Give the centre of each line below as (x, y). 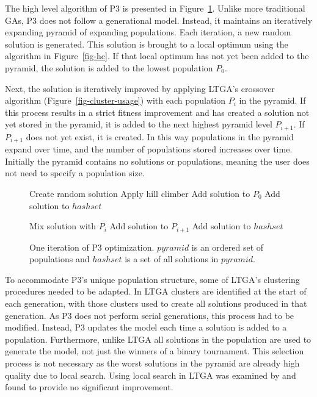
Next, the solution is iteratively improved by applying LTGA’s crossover (140, 88)
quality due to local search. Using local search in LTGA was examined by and (151, 375)
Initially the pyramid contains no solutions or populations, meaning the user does (157, 161)
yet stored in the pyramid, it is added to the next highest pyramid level (139, 124)
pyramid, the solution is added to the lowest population (109, 67)
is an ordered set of (228, 247)
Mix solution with (63, 226)
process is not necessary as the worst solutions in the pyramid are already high (152, 363)
